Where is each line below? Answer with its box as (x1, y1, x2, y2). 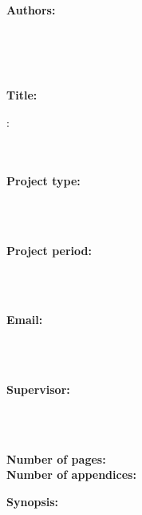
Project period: (6, 241, 92, 258)
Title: (6, 87, 37, 103)
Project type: (6, 172, 81, 189)
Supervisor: (6, 381, 70, 398)
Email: (6, 311, 43, 328)
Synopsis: (6, 493, 59, 510)
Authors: (6, 2, 56, 18)
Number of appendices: (6, 466, 136, 483)
